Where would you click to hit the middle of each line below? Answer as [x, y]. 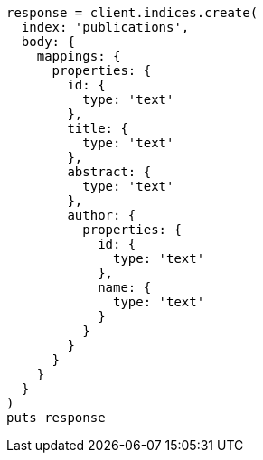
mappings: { [79, 56]
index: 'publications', [105, 27]
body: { [48, 42]
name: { [125, 287]
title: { [98, 128]
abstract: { [109, 172]
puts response [56, 418]
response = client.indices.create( [132, 13]
